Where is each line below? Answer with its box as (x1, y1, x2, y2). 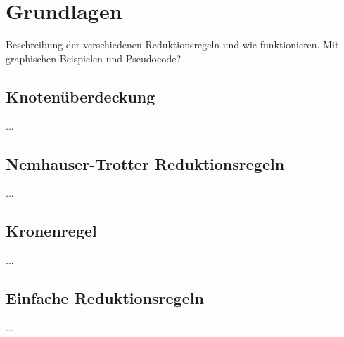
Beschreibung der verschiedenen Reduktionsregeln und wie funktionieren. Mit (6, 37, 339, 52)
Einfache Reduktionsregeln (6, 287, 204, 309)
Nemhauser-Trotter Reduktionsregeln (6, 152, 285, 174)
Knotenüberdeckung (6, 85, 155, 107)
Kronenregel (6, 220, 97, 242)
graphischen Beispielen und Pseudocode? (6, 51, 181, 65)
